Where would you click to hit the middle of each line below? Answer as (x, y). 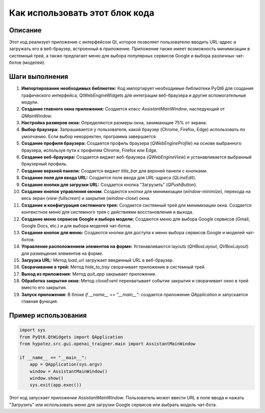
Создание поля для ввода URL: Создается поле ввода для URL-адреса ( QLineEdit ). (109, 178)
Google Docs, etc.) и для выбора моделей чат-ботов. (77, 225)
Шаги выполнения (39, 77)
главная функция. (40, 302)
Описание (25, 30)
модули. (30, 102)
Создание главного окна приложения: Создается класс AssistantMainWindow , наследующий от (123, 109)
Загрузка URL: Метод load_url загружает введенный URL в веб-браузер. (98, 260)
